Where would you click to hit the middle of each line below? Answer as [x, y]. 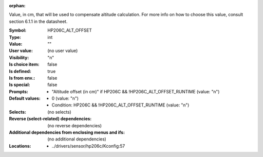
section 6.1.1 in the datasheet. [38, 21]
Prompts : [19, 91]
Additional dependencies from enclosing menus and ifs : [67, 132]
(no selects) [59, 112]
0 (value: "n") [65, 98]
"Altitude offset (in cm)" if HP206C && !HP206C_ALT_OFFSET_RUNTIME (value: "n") [136, 91]
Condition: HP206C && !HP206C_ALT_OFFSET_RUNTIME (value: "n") [121, 105]
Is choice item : [24, 64]
